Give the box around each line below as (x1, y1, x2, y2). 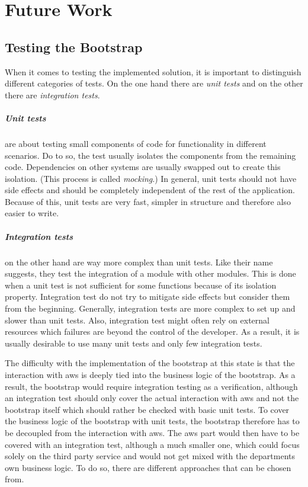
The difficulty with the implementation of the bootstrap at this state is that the (5, 357, 295, 369)
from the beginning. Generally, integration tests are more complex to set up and (5, 302, 296, 315)
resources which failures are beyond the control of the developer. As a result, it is (5, 325, 300, 338)
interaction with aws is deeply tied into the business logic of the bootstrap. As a (5, 368, 296, 380)
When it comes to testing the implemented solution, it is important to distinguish (5, 65, 301, 78)
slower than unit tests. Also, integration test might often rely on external (5, 313, 269, 326)
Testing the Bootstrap (5, 37, 143, 56)
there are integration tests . (5, 88, 100, 101)
